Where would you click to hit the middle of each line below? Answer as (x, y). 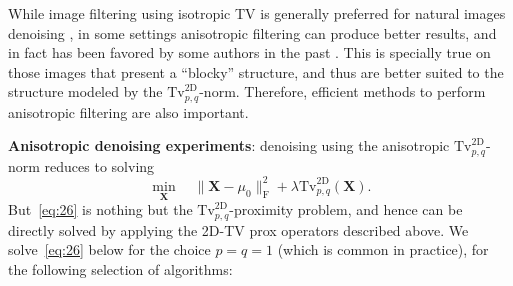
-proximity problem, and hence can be (346, 209)
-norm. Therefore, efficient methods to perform (342, 91)
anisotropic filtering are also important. (128, 111)
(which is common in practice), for (383, 249)
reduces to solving (99, 165)
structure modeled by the (85, 91)
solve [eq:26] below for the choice (109, 249)
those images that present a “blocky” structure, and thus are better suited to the (256, 71)
